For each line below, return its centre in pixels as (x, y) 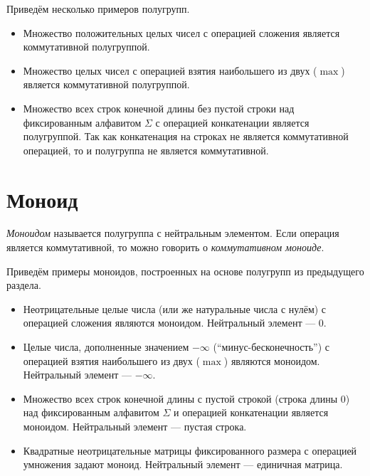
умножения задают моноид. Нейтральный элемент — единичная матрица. (183, 464)
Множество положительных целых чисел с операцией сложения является (181, 32)
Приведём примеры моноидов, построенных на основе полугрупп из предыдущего (185, 271)
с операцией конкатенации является (232, 122)
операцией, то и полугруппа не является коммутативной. (146, 150)
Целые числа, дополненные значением (106, 347)
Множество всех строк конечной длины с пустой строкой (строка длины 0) (186, 398)
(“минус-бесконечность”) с (271, 347)
